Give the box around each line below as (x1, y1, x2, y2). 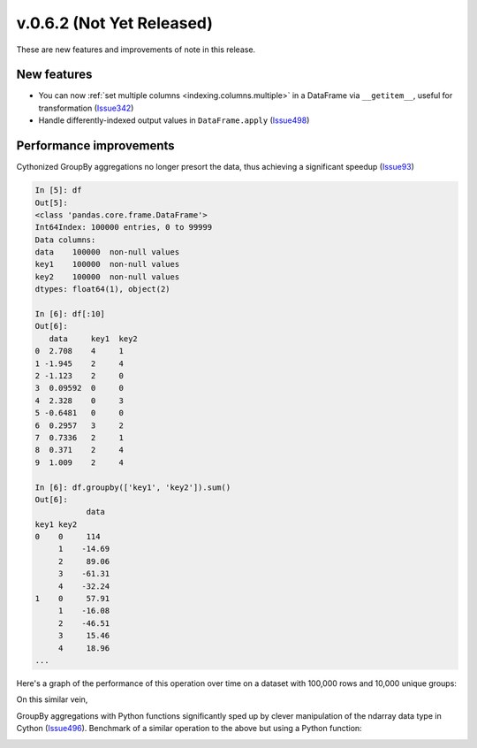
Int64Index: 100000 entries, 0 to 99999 (34, 222, 212, 233)
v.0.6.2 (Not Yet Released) (16, 13, 214, 33)
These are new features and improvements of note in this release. (16, 44, 256, 55)
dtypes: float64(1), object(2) (34, 284, 171, 294)
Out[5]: (34, 197, 68, 208)
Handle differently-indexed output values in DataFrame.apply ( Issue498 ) (38, 115, 310, 126)
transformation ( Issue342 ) (38, 103, 134, 113)
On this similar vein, (16, 694, 88, 705)
